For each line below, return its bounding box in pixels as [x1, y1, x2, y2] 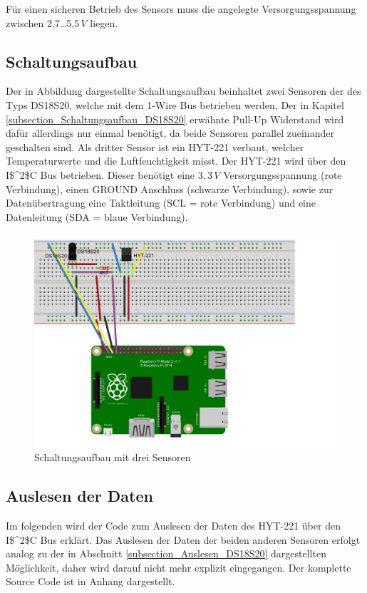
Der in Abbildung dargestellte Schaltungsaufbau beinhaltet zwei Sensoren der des [6, 83, 361, 98]
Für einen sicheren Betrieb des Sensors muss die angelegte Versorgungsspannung [6, 1, 356, 16]
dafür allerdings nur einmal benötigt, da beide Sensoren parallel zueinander [6, 125, 334, 140]
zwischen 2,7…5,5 [6, 15, 80, 30]
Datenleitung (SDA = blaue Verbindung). [6, 209, 188, 224]
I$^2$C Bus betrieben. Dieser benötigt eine [6, 167, 195, 182]
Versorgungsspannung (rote [223, 167, 342, 182]
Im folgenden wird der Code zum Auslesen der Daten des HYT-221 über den [6, 518, 341, 533]
